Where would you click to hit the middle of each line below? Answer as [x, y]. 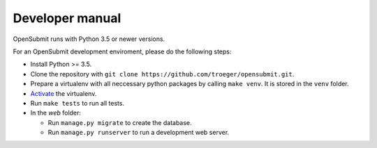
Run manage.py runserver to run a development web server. [139, 133]
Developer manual [67, 18]
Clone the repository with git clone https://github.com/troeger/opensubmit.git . [162, 74]
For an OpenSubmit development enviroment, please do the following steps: [122, 51]
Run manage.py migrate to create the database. [120, 122]
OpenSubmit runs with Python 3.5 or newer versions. [89, 39]
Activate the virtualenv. [64, 93]
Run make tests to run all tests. [77, 103]
